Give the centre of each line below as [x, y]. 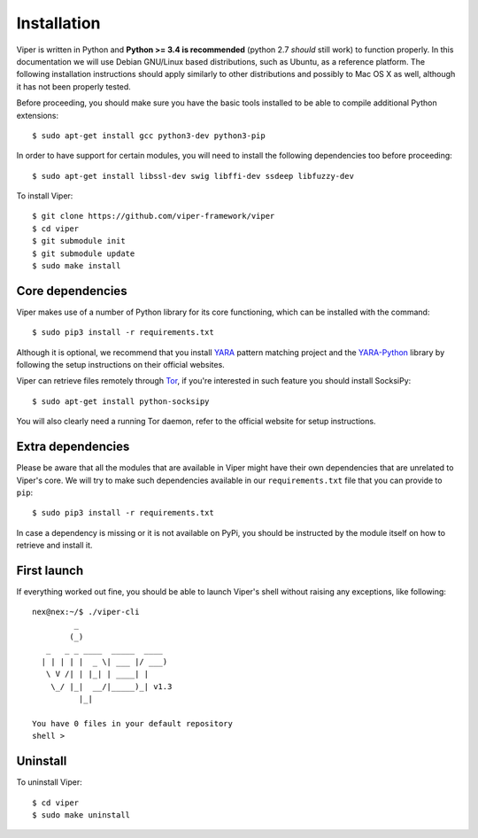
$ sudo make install [77, 266]
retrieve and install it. [54, 546]
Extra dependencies [73, 447]
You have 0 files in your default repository [133, 723]
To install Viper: [45, 196]
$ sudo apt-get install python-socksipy [121, 401]
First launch [50, 570]
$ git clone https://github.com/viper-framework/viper [154, 216]
